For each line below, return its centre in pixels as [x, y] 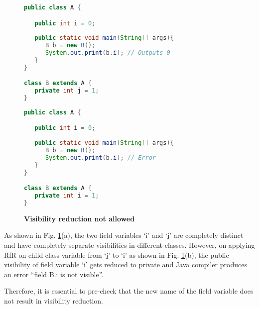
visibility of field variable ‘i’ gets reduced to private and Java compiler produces [126, 264]
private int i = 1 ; [67, 196]
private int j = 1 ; [67, 91]
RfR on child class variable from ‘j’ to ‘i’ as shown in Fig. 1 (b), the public [117, 255]
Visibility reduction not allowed [79, 218]
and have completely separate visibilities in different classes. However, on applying [129, 245]
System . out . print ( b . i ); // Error [100, 157]
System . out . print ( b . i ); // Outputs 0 [108, 53]
